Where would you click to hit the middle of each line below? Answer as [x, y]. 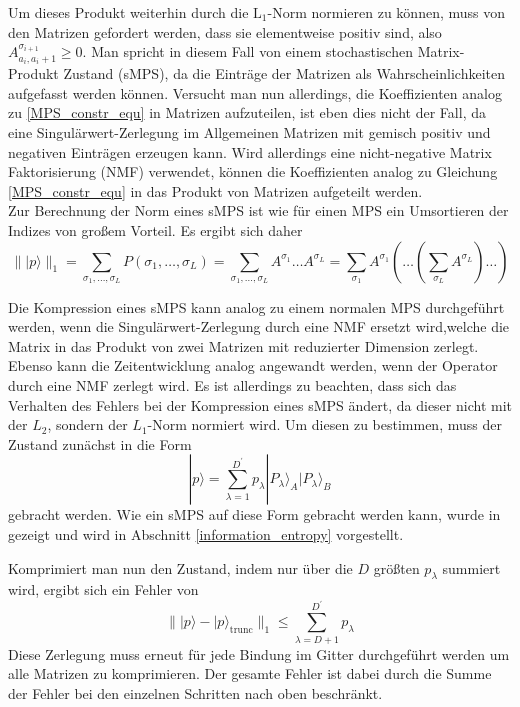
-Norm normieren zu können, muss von [386, 12]
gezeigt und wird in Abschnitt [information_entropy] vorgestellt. [206, 533]
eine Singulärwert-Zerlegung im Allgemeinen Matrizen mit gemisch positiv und [249, 132]
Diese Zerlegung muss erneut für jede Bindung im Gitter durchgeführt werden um [259, 653]
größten [396, 567]
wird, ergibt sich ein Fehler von [103, 589]
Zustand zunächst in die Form [100, 443]
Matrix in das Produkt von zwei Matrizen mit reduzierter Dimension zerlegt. [243, 345]
